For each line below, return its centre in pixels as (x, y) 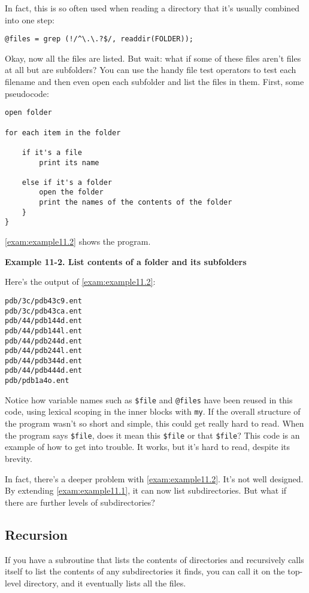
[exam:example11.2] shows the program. (78, 241)
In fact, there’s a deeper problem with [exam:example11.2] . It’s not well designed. (154, 478)
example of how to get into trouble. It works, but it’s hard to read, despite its (148, 447)
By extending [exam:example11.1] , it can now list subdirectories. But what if (146, 490)
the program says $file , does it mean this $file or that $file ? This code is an (152, 435)
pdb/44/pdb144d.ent (43, 321)
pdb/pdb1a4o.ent (37, 381)
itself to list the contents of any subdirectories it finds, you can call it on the (145, 571)
